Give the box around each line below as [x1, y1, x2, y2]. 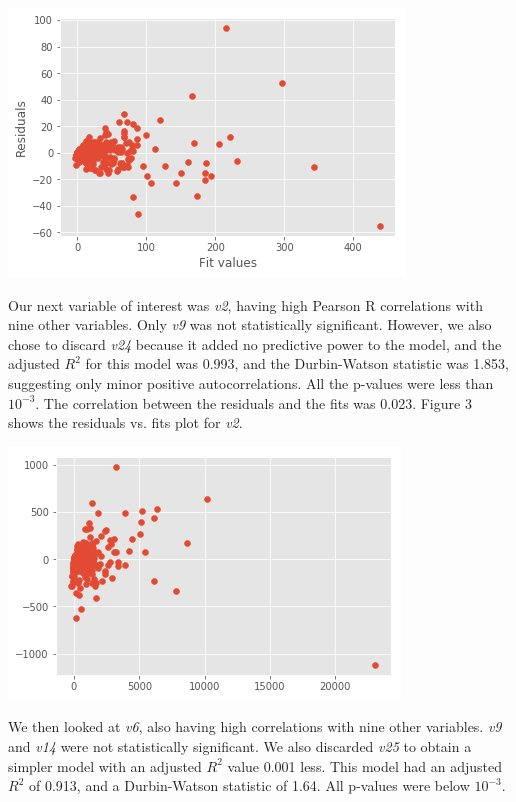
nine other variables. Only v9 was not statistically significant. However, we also [8, 314, 492, 335]
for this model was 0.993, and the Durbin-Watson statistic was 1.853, [85, 353, 509, 374]
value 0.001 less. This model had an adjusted [227, 755, 503, 776]
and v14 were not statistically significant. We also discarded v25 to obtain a [8, 735, 472, 756]
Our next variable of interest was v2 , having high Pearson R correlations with [8, 294, 483, 315]
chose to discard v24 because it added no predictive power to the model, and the [8, 333, 502, 354]
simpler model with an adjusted [8, 755, 202, 776]
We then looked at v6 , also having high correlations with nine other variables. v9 [8, 716, 502, 737]
